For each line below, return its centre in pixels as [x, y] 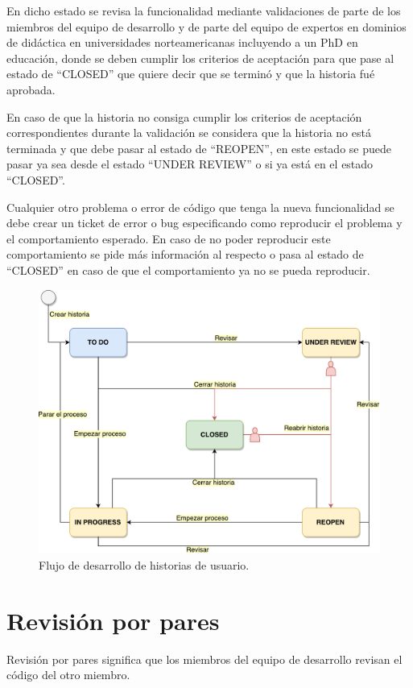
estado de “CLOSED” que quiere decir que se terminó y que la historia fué [191, 74]
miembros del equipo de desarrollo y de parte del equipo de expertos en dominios [206, 26]
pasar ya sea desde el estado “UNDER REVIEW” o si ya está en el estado [190, 164]
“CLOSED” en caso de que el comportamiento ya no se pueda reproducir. [188, 269]
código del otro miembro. [68, 675]
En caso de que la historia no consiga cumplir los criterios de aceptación [184, 116]
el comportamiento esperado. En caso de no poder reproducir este [169, 238]
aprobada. [31, 89]
